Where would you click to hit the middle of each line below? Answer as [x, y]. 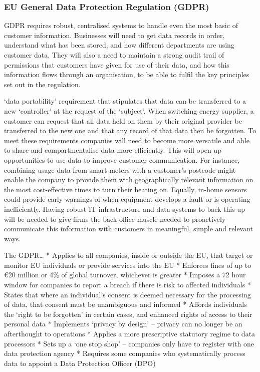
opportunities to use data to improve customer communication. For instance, [122, 159]
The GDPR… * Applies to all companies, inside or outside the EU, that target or [128, 255]
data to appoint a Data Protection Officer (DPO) [80, 363]
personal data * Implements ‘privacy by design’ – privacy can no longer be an [123, 324]
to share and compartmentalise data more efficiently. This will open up [113, 150]
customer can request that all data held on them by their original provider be [123, 120]
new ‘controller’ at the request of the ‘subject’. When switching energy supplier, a [129, 110]
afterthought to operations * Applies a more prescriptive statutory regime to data [130, 334]
